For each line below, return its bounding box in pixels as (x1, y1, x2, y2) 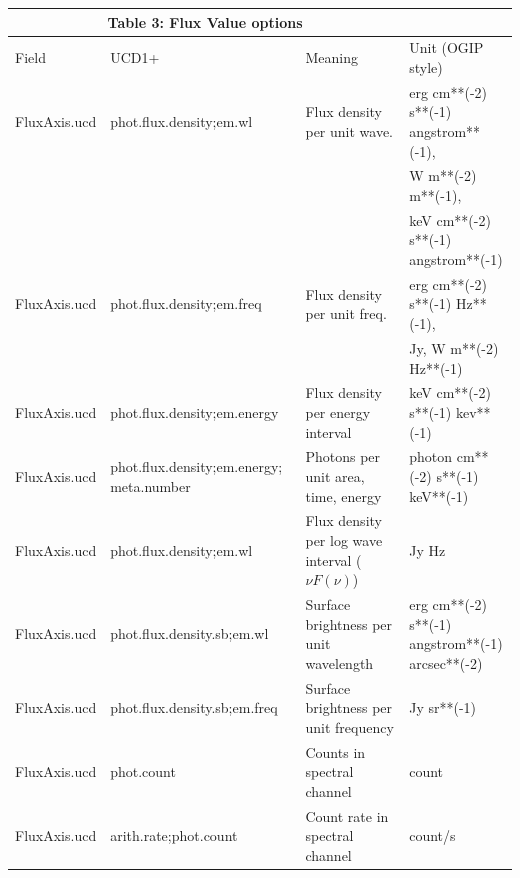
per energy (305, 401, 371, 422)
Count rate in (305, 805, 389, 826)
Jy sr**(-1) (409, 697, 477, 718)
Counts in (305, 741, 366, 762)
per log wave (305, 530, 383, 550)
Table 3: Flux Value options (107, 11, 303, 32)
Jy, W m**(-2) (409, 337, 499, 358)
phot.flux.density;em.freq (110, 293, 262, 314)
